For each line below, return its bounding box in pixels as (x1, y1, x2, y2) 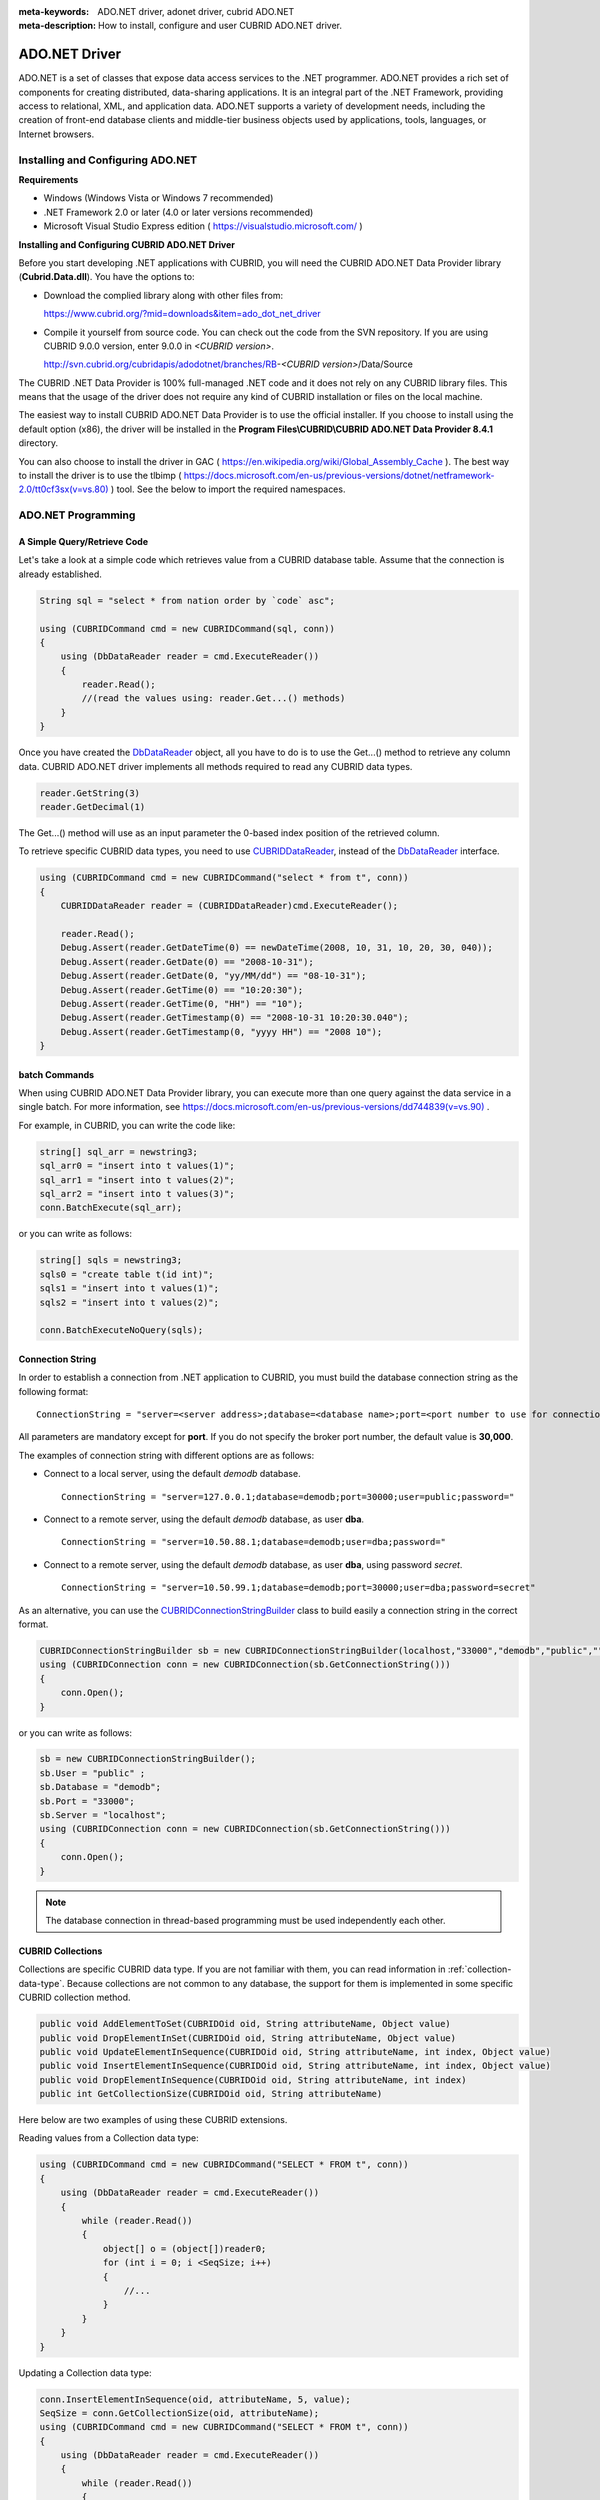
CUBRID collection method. (18, 1991, 131, 2004)
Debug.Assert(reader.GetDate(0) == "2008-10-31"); (60, 956, 314, 967)
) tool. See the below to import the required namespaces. (110, 483, 346, 495)
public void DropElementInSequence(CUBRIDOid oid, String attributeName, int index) (39, 2074, 467, 2085)
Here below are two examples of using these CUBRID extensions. (18, 2114, 288, 2126)
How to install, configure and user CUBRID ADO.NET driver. (98, 20, 342, 32)
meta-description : (18, 20, 97, 32)
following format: (18, 1385, 89, 1397)
